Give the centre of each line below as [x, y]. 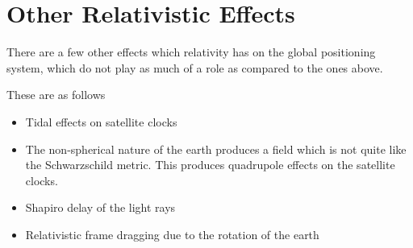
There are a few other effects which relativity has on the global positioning [191, 52]
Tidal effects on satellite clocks [101, 121]
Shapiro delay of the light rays [100, 207]
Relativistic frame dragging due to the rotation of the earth [172, 234]
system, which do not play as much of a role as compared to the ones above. [195, 67]
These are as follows [56, 95]
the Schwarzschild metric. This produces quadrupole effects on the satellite [210, 165]
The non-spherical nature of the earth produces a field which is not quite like [216, 149]
